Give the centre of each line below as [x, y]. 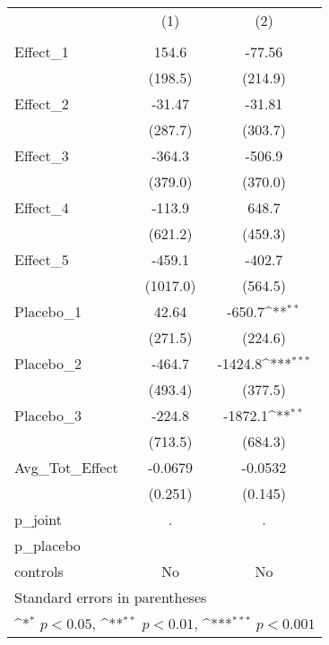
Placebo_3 [48, 415]
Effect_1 [42, 52]
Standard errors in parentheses [111, 597]
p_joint [38, 519]
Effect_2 [42, 103]
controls [39, 571]
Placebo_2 [48, 363]
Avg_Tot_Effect [66, 467]
